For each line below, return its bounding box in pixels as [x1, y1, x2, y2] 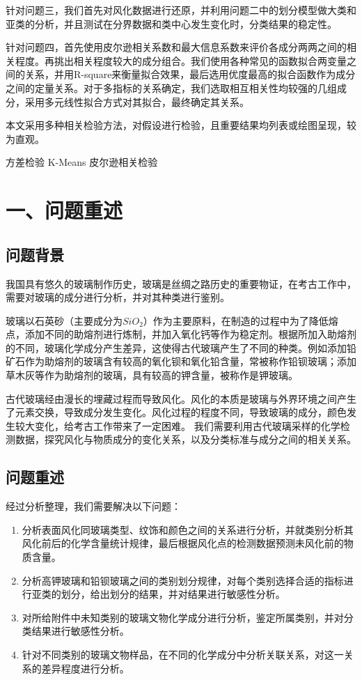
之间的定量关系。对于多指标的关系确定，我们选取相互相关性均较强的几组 [6, 80, 337, 95]
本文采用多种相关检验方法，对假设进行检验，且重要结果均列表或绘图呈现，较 [6, 118, 356, 132]
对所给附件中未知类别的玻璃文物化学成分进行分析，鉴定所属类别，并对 [22, 610, 344, 624]
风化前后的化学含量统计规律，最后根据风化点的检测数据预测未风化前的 [22, 536, 344, 550]
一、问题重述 [6, 196, 123, 224]
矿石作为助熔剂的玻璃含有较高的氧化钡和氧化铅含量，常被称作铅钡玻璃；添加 [6, 354, 356, 369]
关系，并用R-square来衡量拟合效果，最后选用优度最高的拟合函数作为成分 [24, 67, 356, 82]
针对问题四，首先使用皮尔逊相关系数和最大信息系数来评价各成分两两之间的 [6, 40, 347, 54]
